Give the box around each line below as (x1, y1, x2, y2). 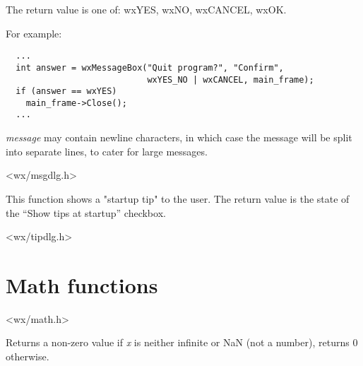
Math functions (6, 270, 158, 299)
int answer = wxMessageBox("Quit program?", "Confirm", (16, 62, 284, 73)
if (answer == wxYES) (16, 86, 117, 97)
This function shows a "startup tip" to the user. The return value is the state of (6, 191, 350, 206)
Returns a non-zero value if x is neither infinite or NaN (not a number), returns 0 (6, 335, 358, 350)
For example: (6, 25, 62, 40)
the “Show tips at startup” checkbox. (6, 205, 166, 220)
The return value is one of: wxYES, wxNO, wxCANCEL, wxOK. (6, 2, 287, 16)
